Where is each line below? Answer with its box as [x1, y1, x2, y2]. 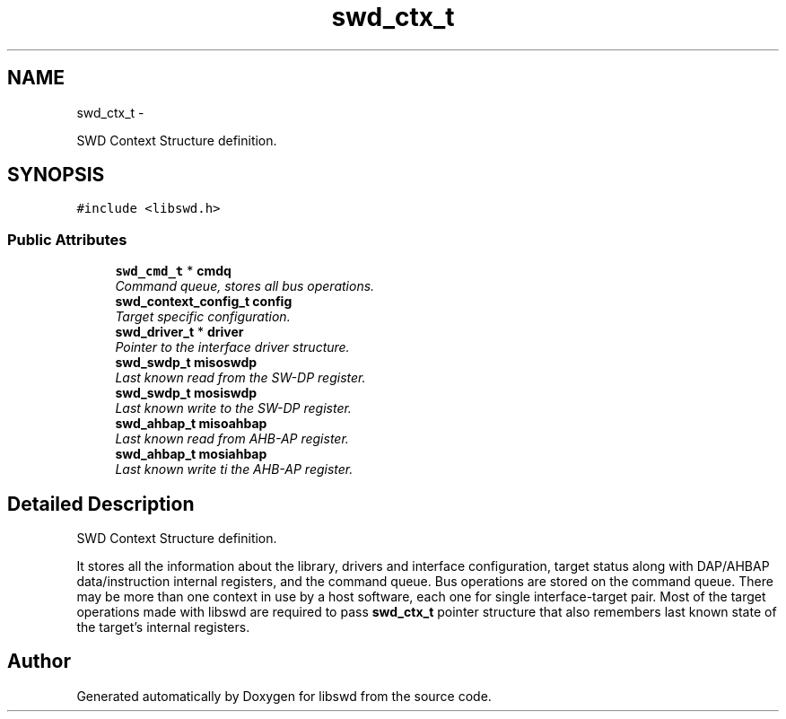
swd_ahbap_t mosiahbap [115, 446, 267, 462]
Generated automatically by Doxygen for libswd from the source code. [76, 688, 492, 704]
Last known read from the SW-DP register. [115, 370, 366, 386]
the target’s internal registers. [76, 619, 250, 636]
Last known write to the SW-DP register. [115, 400, 352, 416]
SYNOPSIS [7, 163, 105, 187]
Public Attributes [7, 230, 127, 249]
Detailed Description [7, 492, 195, 515]
